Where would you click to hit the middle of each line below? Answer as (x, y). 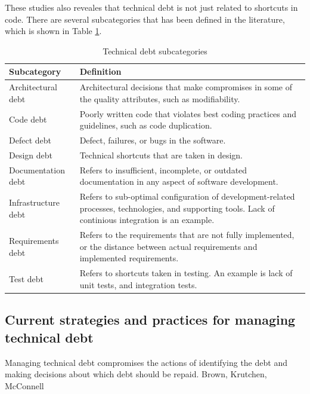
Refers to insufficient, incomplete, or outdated (163, 169)
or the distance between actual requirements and (168, 246)
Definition (100, 71)
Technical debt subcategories (155, 51)
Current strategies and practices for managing (150, 320)
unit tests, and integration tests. (138, 284)
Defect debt (30, 140)
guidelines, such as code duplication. (146, 125)
